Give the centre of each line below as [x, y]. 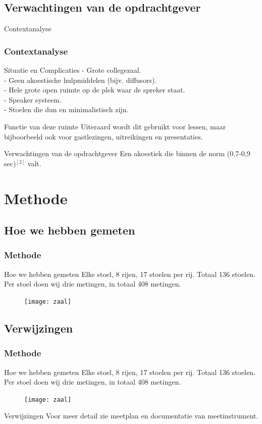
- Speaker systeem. [33, 99]
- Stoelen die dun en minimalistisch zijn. [66, 109]
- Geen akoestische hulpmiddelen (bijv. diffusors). [81, 80]
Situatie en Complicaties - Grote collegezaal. [73, 70]
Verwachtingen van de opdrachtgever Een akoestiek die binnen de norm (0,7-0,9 [127, 153]
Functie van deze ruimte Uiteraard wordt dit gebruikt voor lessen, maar [115, 126]
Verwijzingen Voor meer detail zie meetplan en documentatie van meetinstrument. [131, 416]
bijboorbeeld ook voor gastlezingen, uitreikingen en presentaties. [103, 136]
